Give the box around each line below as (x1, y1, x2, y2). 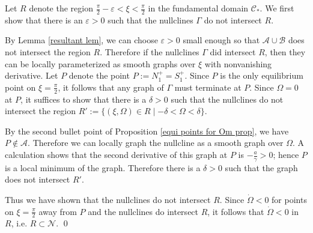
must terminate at (174, 80, 242, 93)
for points (272, 193, 307, 206)
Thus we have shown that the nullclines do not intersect (5, 193, 211, 206)
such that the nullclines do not (171, 92, 284, 105)
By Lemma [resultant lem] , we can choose (5, 34, 158, 46)
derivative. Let (5, 69, 58, 82)
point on (5, 80, 36, 93)
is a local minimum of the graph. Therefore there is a (5, 161, 201, 174)
